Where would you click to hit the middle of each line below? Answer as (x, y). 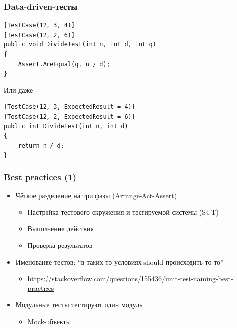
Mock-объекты (49, 321)
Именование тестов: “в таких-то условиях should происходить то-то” (119, 262)
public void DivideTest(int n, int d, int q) (80, 45)
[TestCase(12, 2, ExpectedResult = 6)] (70, 116)
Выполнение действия (60, 228)
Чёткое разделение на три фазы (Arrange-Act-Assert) (96, 195)
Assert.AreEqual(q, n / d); (64, 64)
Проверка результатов (60, 245)
